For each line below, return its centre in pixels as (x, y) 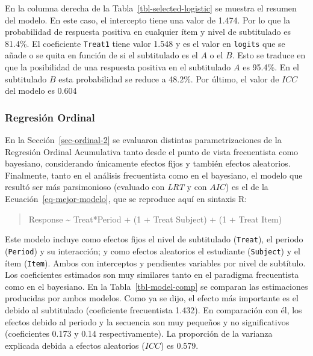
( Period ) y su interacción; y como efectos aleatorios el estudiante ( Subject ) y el (153, 250)
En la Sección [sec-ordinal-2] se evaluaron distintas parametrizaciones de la (143, 140)
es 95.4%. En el (271, 67)
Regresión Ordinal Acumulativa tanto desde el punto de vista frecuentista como (152, 151)
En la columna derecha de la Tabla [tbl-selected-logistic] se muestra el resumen (151, 8)
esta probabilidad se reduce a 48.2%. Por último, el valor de (169, 78)
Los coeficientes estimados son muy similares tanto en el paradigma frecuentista (152, 275)
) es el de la (247, 187)
